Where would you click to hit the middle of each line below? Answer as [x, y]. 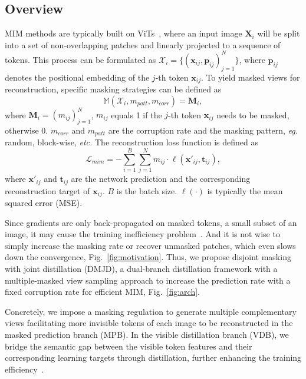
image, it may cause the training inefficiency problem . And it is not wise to [142, 234]
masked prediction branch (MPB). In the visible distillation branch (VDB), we [147, 335]
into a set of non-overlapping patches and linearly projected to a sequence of [143, 44]
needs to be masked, [253, 114]
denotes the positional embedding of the [77, 77]
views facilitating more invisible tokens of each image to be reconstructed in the [149, 323]
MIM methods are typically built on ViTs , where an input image [124, 33]
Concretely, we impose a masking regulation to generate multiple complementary [151, 311]
